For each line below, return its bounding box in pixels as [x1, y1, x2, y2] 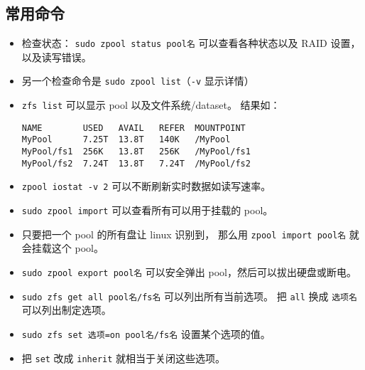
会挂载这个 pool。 [21, 240, 104, 255]
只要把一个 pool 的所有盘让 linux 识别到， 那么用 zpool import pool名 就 [21, 226, 359, 241]
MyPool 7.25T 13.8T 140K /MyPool [21, 134, 231, 145]
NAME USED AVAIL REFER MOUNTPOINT [21, 122, 246, 133]
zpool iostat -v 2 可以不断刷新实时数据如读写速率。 [21, 179, 271, 194]
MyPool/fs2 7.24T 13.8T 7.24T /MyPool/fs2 [21, 158, 251, 169]
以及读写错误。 [21, 49, 92, 64]
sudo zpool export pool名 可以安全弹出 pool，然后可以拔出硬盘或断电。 [21, 264, 356, 279]
